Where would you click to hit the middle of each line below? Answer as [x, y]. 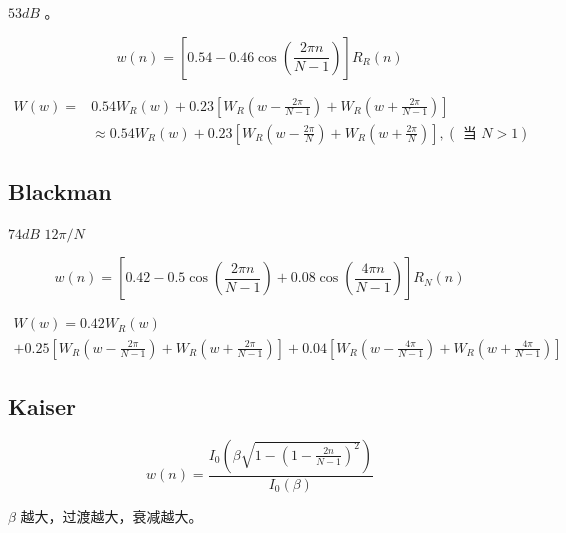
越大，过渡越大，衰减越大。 [111, 515]
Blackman [60, 191]
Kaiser [42, 405]
